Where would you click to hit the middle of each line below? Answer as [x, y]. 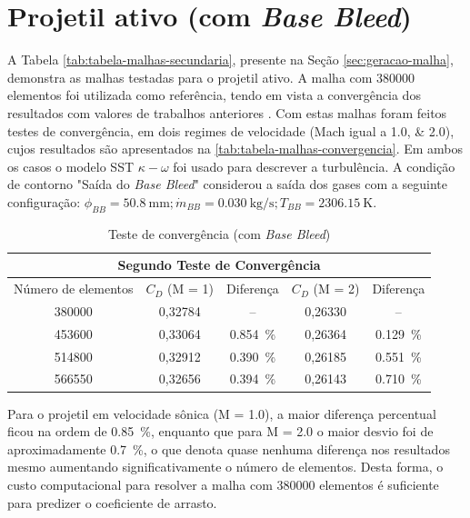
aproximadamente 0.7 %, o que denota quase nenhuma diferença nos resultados [229, 448]
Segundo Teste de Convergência [219, 265]
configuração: [44, 201]
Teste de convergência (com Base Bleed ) [219, 233]
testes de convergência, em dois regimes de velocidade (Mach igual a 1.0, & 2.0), [231, 130]
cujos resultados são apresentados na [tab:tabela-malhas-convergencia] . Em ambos [235, 149]
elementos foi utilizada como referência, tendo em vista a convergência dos [214, 95]
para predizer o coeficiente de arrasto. [112, 502]
